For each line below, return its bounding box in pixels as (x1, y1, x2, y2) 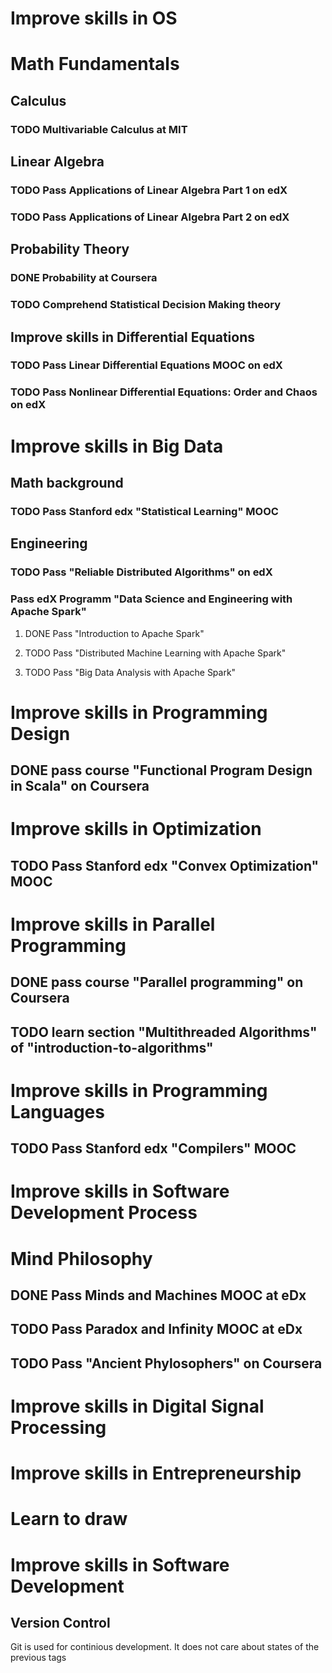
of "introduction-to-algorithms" (10, 1039, 214, 1056)
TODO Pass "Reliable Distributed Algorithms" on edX (10, 565, 273, 579)
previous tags (10, 1652, 67, 1664)
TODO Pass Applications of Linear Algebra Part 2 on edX (10, 210, 290, 224)
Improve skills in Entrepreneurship (10, 1462, 302, 1485)
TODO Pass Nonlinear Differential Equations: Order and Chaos (10, 385, 318, 399)
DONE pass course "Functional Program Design (10, 762, 313, 779)
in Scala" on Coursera (10, 778, 150, 795)
